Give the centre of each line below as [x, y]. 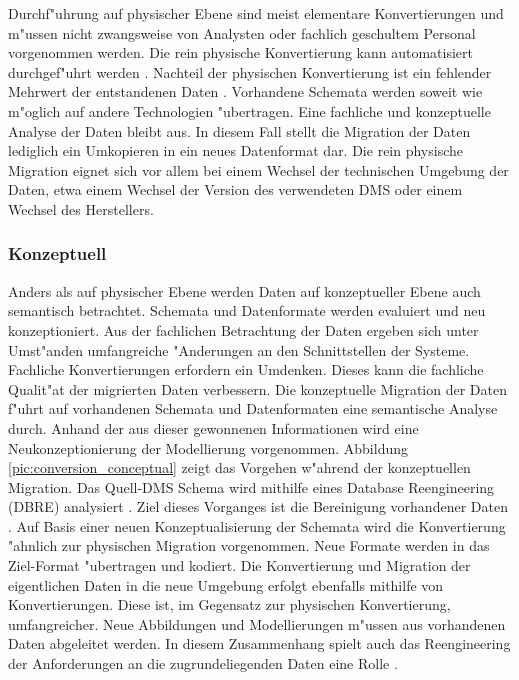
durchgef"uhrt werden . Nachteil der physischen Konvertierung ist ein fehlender [250, 71]
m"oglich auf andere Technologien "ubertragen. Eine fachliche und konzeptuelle [249, 110]
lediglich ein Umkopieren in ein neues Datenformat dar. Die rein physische [235, 150]
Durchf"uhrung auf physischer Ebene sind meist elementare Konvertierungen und [256, 13]
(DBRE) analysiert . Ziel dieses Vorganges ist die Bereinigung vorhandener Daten [258, 506]
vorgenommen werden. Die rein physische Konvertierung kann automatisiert [240, 52]
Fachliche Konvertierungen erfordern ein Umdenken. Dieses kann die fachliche [246, 369]
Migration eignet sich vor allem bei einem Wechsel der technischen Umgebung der [258, 169]
